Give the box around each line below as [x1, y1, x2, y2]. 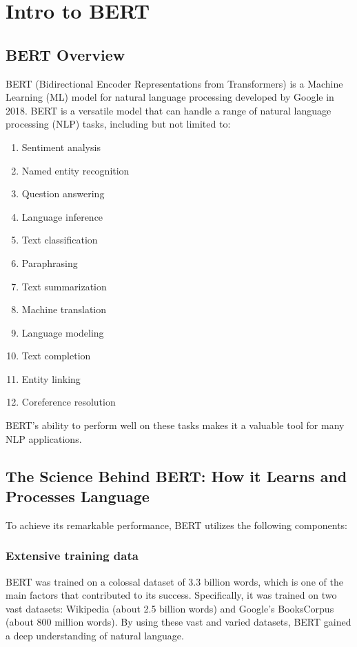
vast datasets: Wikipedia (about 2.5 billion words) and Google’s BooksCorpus [6, 601, 334, 615]
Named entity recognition [21, 163, 130, 177]
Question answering [21, 186, 105, 201]
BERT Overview [6, 43, 125, 65]
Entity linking [21, 371, 81, 386]
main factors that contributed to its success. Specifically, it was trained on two [6, 588, 337, 602]
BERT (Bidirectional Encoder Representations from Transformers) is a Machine [6, 76, 343, 90]
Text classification [21, 232, 98, 247]
